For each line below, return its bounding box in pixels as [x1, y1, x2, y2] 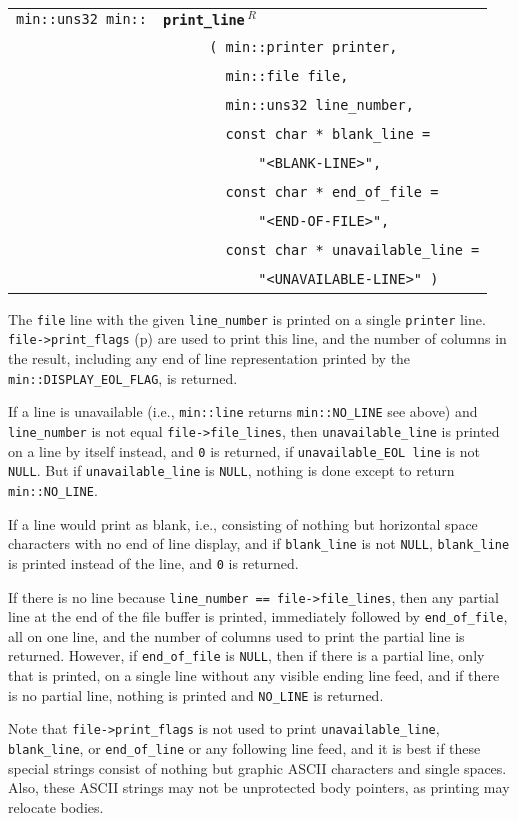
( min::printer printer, [209, 38, 398, 55]
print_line [162, 11, 245, 28]
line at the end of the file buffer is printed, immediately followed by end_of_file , [8, 606, 508, 627]
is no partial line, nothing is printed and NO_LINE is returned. [8, 684, 384, 705]
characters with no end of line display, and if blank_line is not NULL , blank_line [8, 533, 510, 554]
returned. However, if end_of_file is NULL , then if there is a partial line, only [8, 645, 485, 666]
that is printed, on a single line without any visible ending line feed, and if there [8, 665, 500, 686]
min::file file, [225, 67, 349, 84]
